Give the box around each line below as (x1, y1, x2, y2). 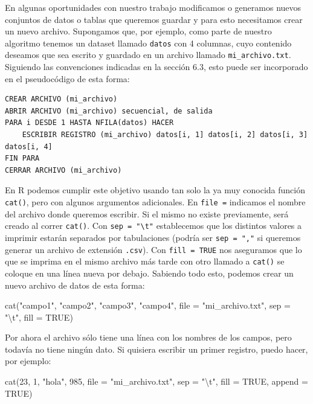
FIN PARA (5, 154, 40, 163)
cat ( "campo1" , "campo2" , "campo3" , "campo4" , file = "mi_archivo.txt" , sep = (5, 299, 291, 312)
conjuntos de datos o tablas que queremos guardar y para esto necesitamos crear (5, 13, 303, 25)
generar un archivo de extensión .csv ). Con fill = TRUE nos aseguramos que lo (5, 243, 302, 255)
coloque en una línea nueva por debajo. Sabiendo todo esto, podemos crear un (5, 266, 294, 279)
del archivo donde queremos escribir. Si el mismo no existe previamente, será (5, 207, 289, 220)
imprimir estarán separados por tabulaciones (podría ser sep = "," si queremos (5, 231, 301, 243)
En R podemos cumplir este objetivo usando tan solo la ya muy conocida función (5, 184, 305, 196)
